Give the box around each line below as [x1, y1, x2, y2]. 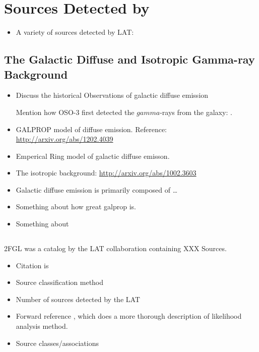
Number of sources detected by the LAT [16, 294, 140, 304]
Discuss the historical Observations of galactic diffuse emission [16, 90, 209, 100]
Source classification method [16, 277, 104, 287]
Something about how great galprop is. [16, 201, 136, 212]
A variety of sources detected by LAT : [16, 27, 134, 37]
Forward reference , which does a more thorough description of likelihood [16, 311, 242, 321]
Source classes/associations [16, 337, 99, 348]
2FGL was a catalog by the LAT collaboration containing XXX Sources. [4, 243, 227, 254]
